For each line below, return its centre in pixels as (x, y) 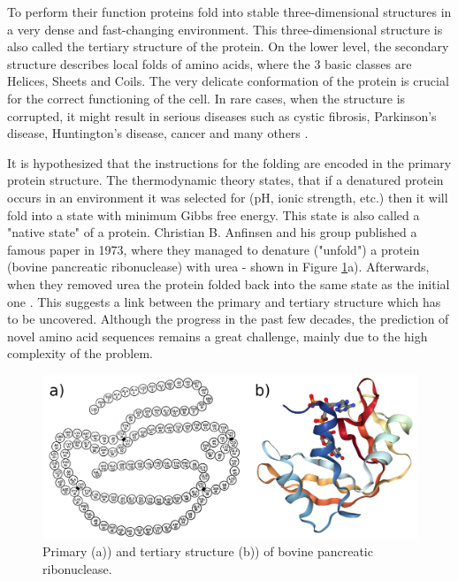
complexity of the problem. (80, 353)
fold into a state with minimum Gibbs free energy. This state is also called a (214, 214)
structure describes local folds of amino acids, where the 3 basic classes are (210, 63)
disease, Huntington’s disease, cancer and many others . (158, 133)
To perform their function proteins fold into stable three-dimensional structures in (229, 11)
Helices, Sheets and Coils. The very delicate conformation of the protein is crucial (228, 81)
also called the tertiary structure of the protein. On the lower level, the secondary (228, 46)
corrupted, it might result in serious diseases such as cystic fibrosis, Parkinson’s (222, 115)
